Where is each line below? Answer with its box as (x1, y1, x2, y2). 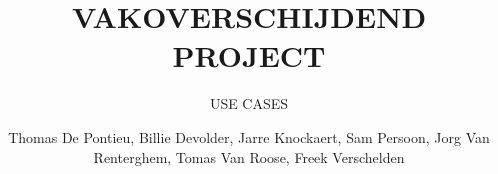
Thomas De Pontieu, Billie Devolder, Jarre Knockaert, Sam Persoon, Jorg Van (8, 126, 490, 147)
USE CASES (209, 93, 289, 114)
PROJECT (172, 35, 326, 76)
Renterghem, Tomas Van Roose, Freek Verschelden (93, 146, 405, 167)
